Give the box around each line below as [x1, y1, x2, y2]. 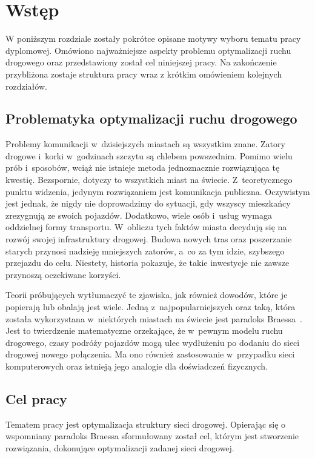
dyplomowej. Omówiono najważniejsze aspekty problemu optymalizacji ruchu [5, 44, 291, 56]
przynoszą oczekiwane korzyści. [5, 268, 121, 280]
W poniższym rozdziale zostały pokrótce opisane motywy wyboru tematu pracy [5, 32, 301, 45]
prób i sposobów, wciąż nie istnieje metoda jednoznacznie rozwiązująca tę [5, 161, 280, 174]
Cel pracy [5, 389, 67, 408]
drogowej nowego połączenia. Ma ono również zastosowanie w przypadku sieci [5, 348, 295, 360]
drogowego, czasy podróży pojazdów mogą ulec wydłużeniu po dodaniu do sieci [5, 336, 300, 348]
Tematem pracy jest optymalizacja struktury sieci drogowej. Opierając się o [5, 417, 286, 430]
